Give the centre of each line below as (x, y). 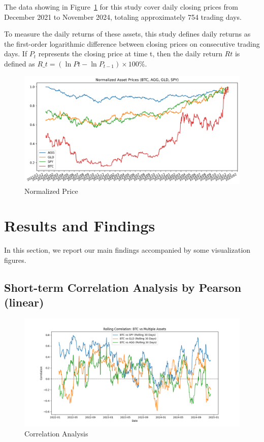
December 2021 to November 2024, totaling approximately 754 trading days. (123, 16)
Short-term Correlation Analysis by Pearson (123, 287)
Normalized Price (51, 191)
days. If (16, 54)
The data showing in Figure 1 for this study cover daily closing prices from (121, 7)
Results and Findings (80, 226)
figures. (15, 260)
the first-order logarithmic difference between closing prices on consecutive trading (132, 43)
